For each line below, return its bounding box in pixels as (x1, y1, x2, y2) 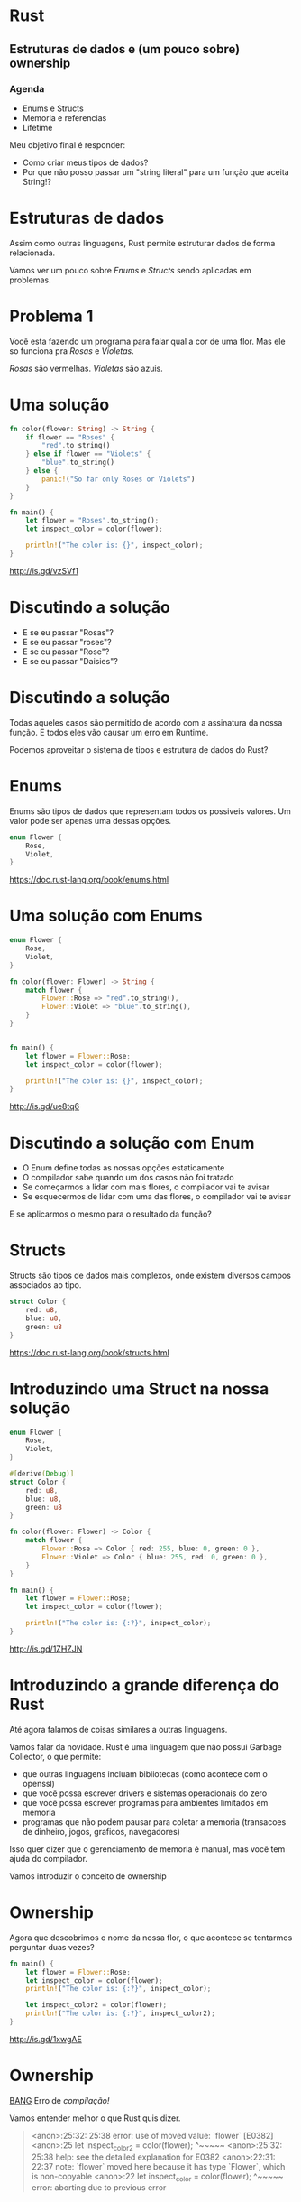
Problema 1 (9, 306, 94, 326)
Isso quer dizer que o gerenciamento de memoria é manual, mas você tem (9, 1843, 286, 1855)
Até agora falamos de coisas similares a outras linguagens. (9, 1724, 228, 1735)
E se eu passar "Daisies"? (22, 655, 119, 666)
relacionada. (9, 247, 56, 258)
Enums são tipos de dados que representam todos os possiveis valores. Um (9, 805, 291, 817)
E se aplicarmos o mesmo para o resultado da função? (9, 1208, 212, 1219)
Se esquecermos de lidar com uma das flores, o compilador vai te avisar (22, 1191, 291, 1202)
